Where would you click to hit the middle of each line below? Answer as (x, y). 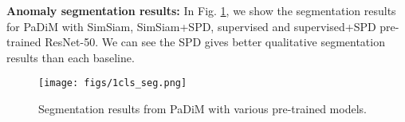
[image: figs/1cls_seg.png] (113, 83)
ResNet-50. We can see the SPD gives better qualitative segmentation (215, 42)
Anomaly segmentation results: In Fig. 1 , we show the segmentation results (201, 10)
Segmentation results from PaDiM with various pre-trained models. (202, 109)
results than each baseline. (71, 57)
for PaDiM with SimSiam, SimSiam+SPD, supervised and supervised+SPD (191, 26)
